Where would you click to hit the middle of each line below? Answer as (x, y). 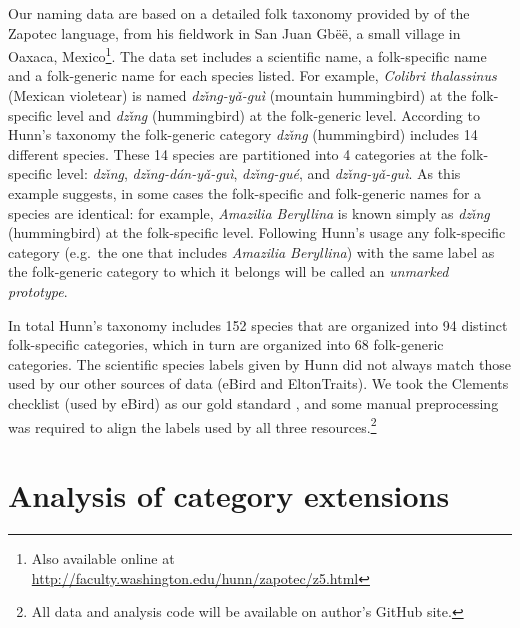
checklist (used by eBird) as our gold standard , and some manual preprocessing (253, 402)
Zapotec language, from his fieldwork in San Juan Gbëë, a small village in (234, 32)
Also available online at (103, 557)
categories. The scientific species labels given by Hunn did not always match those (259, 363)
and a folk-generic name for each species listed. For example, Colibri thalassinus (252, 75)
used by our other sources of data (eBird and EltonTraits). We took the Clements (258, 383)
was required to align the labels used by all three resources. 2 (192, 425)
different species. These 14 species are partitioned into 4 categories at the (232, 153)
